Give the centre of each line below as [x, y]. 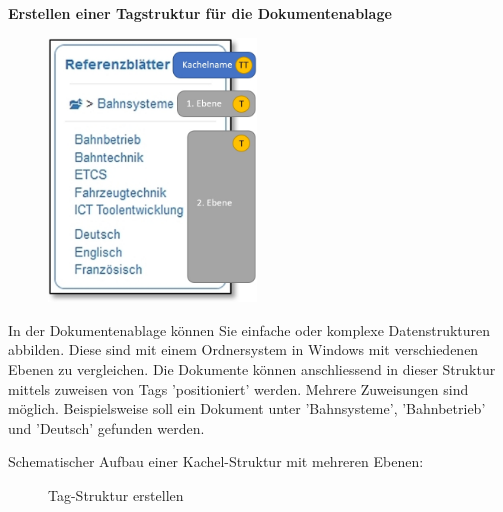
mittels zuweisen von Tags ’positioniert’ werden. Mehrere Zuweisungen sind [238, 388]
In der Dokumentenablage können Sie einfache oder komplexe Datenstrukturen [249, 329]
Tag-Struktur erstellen [116, 494]
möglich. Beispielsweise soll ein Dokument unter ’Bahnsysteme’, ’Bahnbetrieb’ [247, 408]
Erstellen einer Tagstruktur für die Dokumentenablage [200, 13]
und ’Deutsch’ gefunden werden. [106, 427]
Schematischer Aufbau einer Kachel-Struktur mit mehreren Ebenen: [216, 461]
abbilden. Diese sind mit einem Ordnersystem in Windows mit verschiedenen [243, 349]
